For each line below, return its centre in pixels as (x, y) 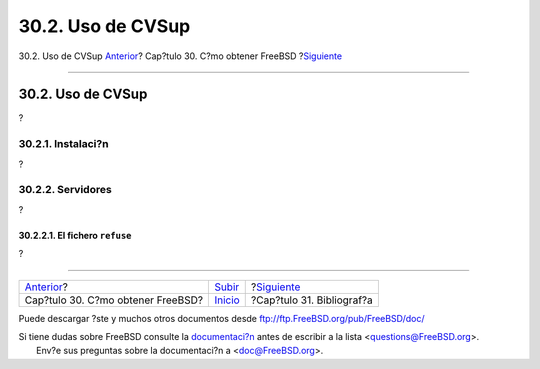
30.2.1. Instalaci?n (63, 144)
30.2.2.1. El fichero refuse (75, 235)
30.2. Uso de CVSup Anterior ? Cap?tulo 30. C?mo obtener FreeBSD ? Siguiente (180, 56)
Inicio (227, 300)
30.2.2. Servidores (65, 190)
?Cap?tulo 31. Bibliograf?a (312, 300)
